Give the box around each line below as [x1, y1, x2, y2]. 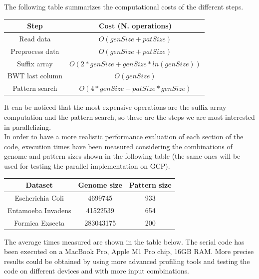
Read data [19, 33, 51, 43]
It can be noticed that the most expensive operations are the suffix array [4, 102, 227, 112]
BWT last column [7, 70, 62, 81]
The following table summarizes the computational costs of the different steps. [4, 1, 244, 11]
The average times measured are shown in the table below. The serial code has [4, 236, 245, 247]
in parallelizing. [4, 121, 51, 132]
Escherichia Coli [14, 192, 64, 203]
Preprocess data [10, 45, 59, 56]
